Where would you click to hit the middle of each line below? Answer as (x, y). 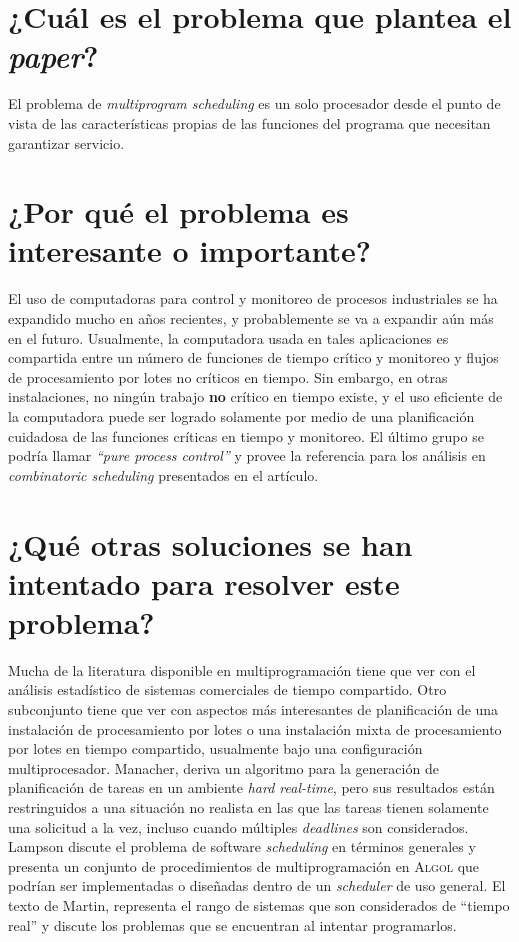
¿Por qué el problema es (178, 211)
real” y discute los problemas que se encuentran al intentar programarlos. (232, 924)
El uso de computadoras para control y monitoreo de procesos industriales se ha (253, 298)
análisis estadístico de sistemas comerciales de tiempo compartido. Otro (227, 689)
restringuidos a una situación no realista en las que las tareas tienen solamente (248, 807)
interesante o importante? (189, 250)
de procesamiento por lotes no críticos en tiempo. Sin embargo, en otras (228, 376)
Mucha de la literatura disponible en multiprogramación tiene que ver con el (242, 669)
